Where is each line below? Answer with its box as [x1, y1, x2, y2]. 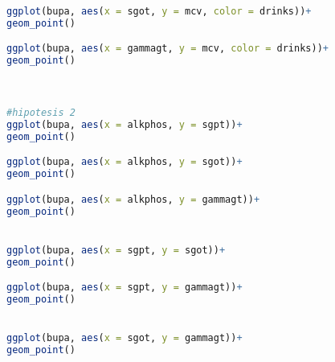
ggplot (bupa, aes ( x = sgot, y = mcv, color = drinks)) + [6, 6, 312, 17]
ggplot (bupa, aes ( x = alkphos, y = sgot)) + [6, 156, 243, 168]
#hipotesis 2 [6, 107, 76, 119]
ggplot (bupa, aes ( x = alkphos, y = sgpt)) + [6, 119, 243, 130]
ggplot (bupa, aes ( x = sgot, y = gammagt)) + [6, 332, 243, 344]
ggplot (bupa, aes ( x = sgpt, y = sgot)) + [6, 244, 226, 256]
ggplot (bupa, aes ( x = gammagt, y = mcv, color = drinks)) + [6, 43, 329, 55]
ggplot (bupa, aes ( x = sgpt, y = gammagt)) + [6, 282, 243, 294]
